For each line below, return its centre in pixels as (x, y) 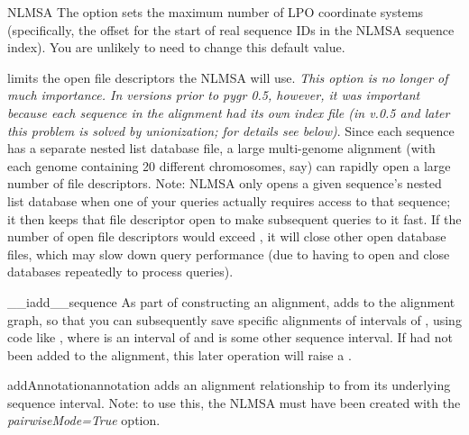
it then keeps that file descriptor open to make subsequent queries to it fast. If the (234, 218)
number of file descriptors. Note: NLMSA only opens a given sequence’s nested (225, 183)
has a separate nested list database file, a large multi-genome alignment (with (221, 148)
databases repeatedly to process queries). (120, 272)
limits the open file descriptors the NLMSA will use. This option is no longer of (228, 77)
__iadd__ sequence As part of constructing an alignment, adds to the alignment (231, 301)
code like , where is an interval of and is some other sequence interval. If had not (230, 337)
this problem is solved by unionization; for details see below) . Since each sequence (231, 130)
